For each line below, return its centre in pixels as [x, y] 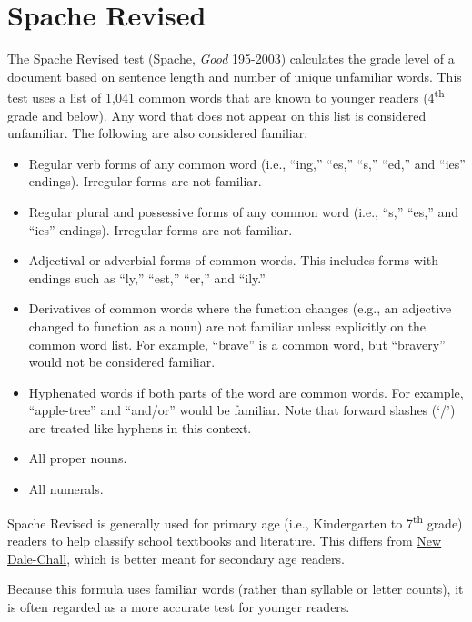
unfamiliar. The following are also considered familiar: [158, 133]
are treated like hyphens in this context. [140, 427]
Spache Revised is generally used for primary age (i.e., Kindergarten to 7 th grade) [235, 521]
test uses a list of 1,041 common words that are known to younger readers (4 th [226, 96]
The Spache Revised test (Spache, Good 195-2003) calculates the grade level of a [231, 59]
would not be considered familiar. [122, 362]
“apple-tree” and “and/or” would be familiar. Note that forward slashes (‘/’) [242, 410]
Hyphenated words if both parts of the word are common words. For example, [246, 392]
